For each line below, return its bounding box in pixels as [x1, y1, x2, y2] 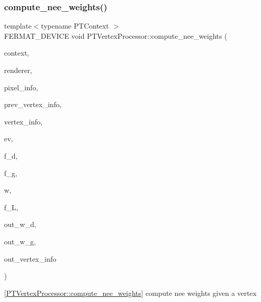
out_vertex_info [4, 253, 56, 264]
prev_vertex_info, [4, 99, 62, 110]
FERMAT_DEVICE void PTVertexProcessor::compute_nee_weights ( [4, 30, 227, 41]
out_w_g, [4, 236, 36, 246]
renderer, [4, 65, 32, 75]
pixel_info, [4, 82, 38, 92]
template [4, 20, 32, 31]
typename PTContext [41, 20, 109, 31]
